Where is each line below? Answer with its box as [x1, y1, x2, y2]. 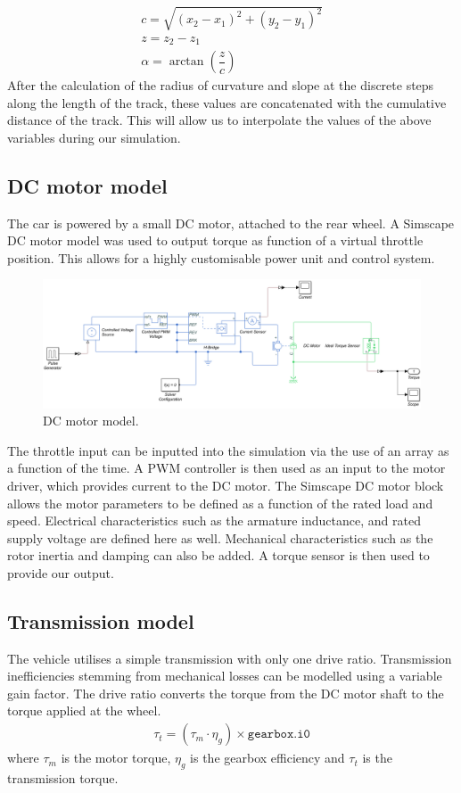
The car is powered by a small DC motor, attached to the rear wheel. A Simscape [7, 213, 455, 232]
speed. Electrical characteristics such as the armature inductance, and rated [7, 511, 421, 530]
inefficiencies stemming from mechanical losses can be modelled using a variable [7, 666, 442, 685]
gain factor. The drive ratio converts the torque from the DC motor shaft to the [7, 683, 444, 702]
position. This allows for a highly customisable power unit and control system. [7, 248, 435, 267]
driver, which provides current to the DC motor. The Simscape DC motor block [7, 475, 444, 494]
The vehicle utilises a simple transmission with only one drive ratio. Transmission [7, 648, 452, 667]
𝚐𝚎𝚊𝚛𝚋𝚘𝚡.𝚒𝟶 [247, 728, 310, 741]
